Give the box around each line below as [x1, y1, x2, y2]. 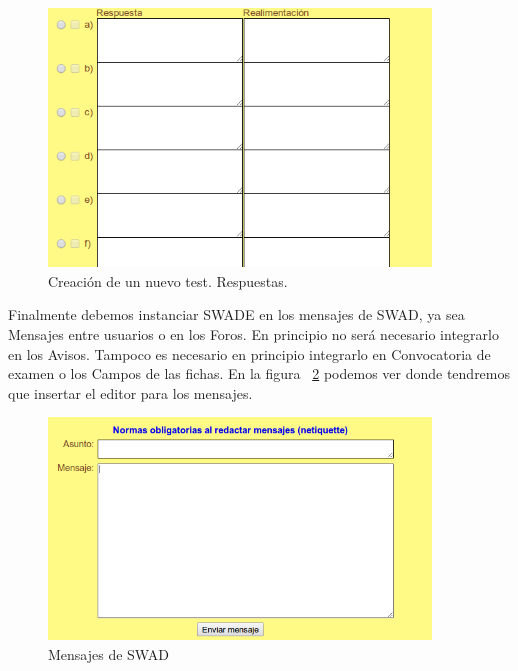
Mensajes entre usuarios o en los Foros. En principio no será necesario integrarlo [8, 323, 499, 344]
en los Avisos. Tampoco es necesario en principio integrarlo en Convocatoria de [8, 343, 491, 364]
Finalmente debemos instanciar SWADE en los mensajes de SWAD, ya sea [8, 304, 465, 325]
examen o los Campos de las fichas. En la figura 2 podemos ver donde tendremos [8, 363, 511, 384]
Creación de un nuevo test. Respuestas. [48, 270, 288, 291]
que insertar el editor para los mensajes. [8, 382, 253, 403]
